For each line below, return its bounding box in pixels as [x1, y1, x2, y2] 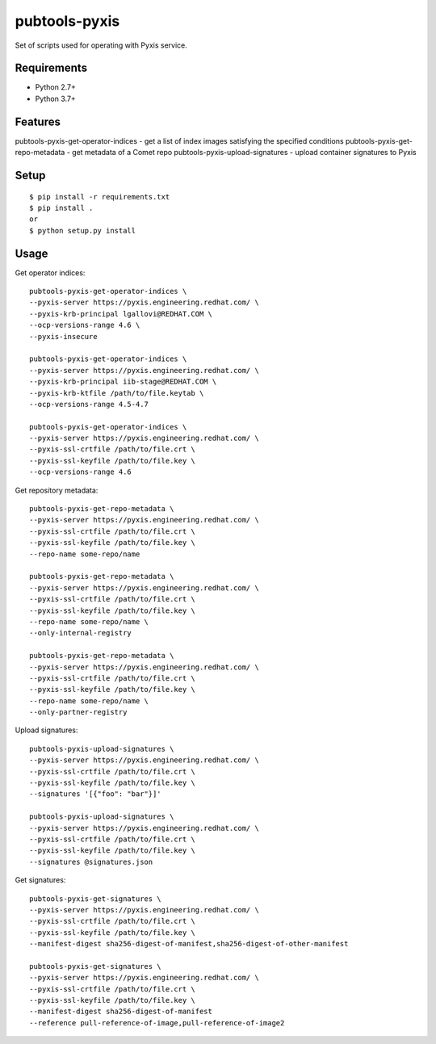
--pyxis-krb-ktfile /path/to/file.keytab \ [29, 388, 204, 397]
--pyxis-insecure [29, 332, 98, 341]
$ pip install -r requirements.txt [29, 192, 170, 201]
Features [15, 115, 61, 128]
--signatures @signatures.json [29, 857, 153, 866]
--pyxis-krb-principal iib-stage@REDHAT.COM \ [29, 377, 217, 387]
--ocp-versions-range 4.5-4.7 [29, 400, 149, 409]
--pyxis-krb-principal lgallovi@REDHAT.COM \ [29, 309, 213, 318]
